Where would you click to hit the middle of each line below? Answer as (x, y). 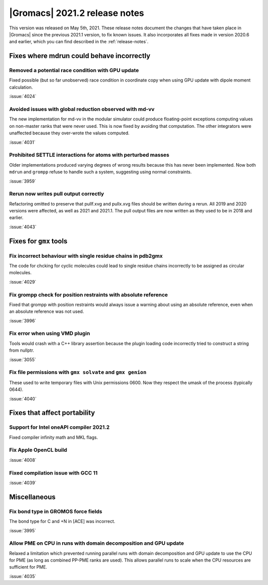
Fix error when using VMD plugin (50, 333)
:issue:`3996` (23, 320)
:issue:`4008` (23, 460)
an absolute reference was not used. (47, 311)
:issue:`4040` (23, 398)
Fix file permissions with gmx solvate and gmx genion (78, 372)
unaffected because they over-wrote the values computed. (69, 133)
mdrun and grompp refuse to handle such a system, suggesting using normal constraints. (100, 172)
